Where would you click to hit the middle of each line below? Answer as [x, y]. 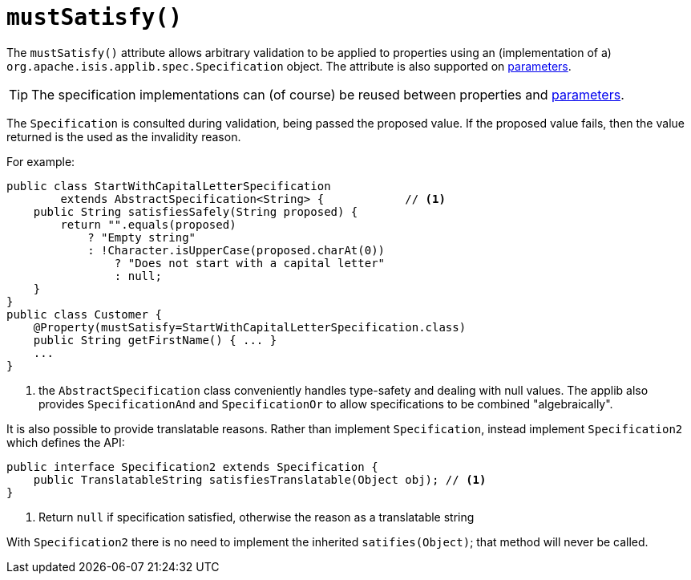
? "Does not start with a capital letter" [250, 263]
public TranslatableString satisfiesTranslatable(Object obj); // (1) [260, 479]
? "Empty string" [142, 237]
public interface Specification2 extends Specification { [192, 466]
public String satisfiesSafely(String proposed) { [196, 211]
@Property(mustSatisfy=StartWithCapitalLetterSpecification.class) [250, 327]
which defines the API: [66, 442]
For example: [41, 161]
